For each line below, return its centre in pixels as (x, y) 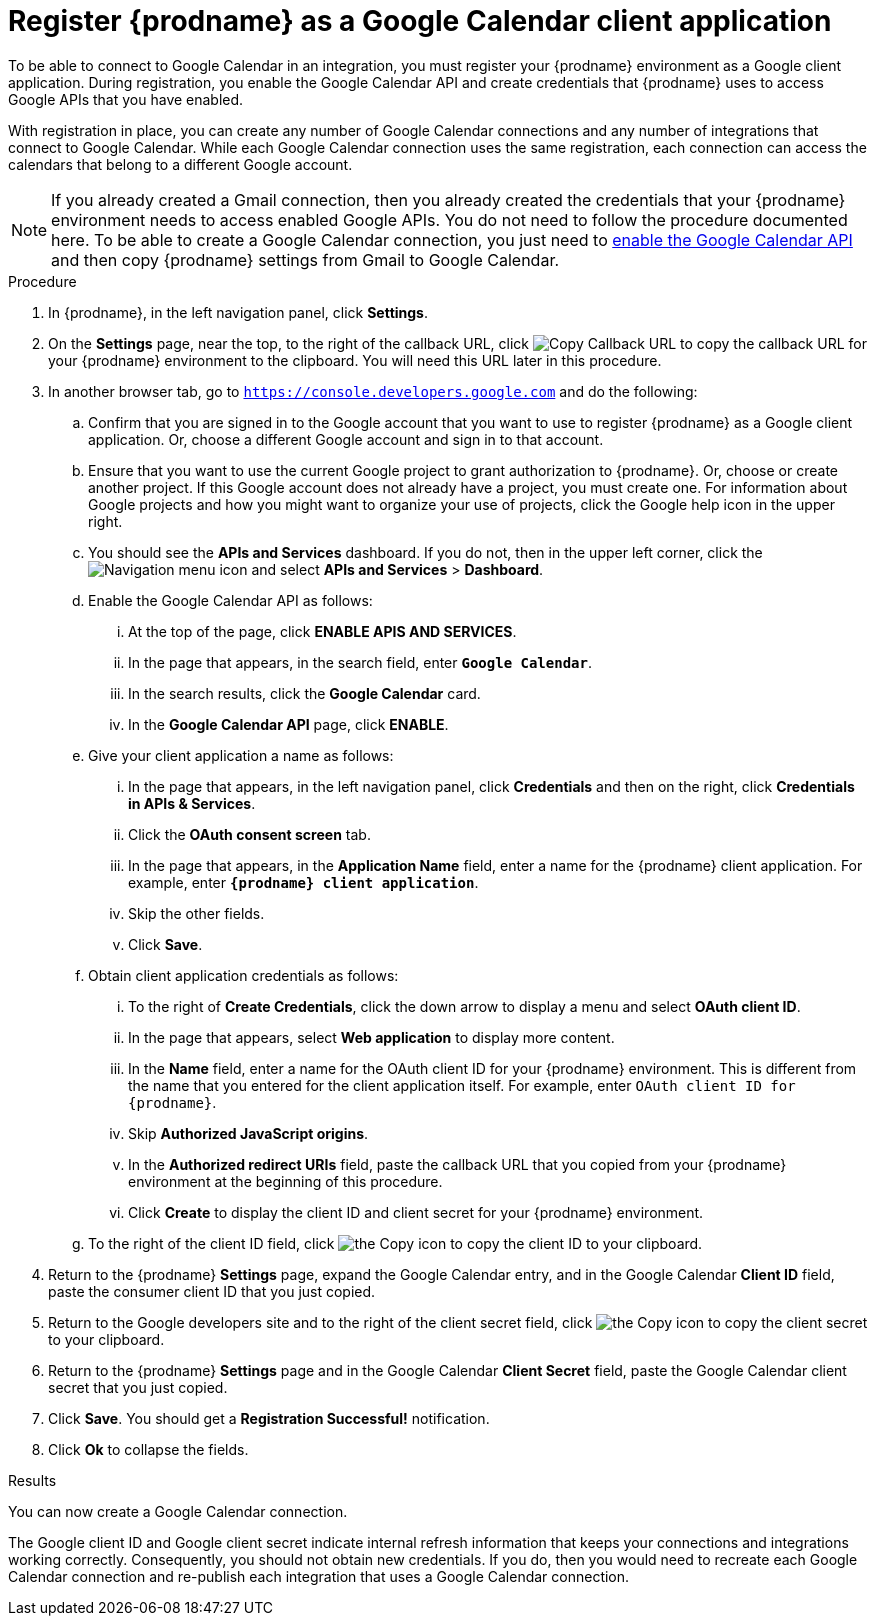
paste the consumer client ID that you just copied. (212, 1291)
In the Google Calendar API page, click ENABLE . (288, 724)
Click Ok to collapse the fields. (148, 1449)
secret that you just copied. (138, 1387)
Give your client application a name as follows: (241, 755)
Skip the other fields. (196, 913)
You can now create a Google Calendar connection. (178, 1511)
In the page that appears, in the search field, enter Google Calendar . (360, 662)
